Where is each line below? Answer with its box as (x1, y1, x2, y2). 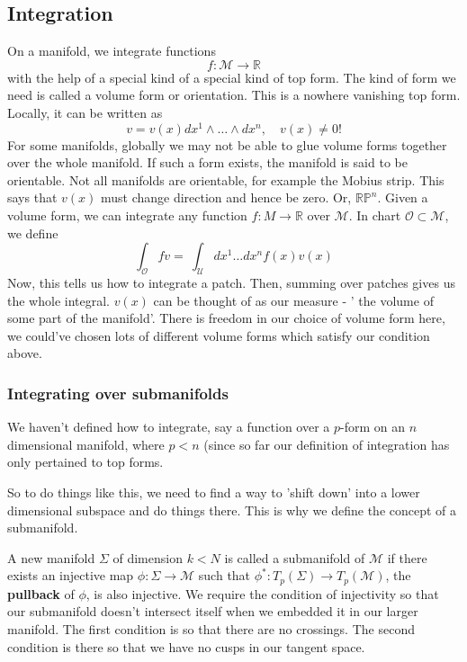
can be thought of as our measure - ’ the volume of (153, 291, 434, 309)
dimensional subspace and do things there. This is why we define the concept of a (7, 500, 457, 519)
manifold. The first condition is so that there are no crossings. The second (7, 620, 415, 638)
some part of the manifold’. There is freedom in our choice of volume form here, (7, 309, 445, 327)
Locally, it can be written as (7, 103, 163, 121)
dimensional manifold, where (7, 434, 165, 453)
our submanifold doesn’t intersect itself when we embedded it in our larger (7, 602, 418, 621)
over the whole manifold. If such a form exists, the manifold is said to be (7, 153, 408, 172)
